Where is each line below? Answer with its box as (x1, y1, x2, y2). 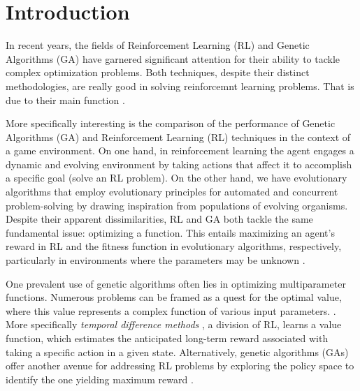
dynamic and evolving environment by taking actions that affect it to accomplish (6, 156, 352, 171)
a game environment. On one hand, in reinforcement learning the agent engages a (6, 143, 354, 158)
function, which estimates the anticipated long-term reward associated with (6, 331, 329, 345)
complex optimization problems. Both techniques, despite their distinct (6, 65, 310, 80)
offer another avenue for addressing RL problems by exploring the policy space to (6, 358, 354, 373)
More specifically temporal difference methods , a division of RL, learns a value (6, 317, 342, 332)
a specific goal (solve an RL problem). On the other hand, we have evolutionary (6, 170, 347, 185)
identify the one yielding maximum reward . (6, 371, 194, 386)
